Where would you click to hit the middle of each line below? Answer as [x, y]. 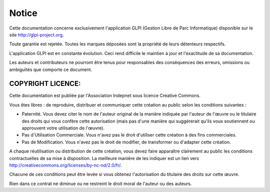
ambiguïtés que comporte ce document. [51, 69]
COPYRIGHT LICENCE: [45, 84]
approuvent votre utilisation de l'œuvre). [63, 128]
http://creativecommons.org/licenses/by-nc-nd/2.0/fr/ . [65, 165]
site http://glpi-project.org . [37, 34]
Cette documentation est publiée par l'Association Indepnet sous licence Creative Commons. [105, 95]
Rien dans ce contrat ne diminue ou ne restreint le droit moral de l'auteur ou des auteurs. [100, 183]
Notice [23, 13]
